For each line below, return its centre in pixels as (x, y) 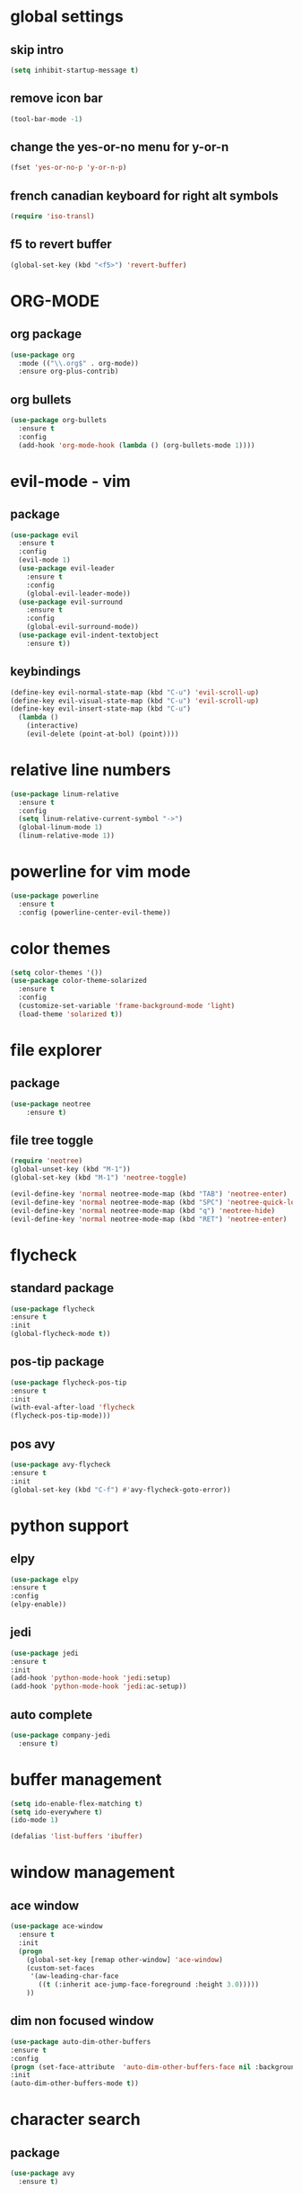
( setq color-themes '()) (56, 972)
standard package (62, 1288)
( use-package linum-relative (65, 794)
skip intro (37, 50)
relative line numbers (91, 770)
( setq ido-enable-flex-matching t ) (77, 1803)
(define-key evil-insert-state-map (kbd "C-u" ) (101, 709)
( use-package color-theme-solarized (78, 981)
